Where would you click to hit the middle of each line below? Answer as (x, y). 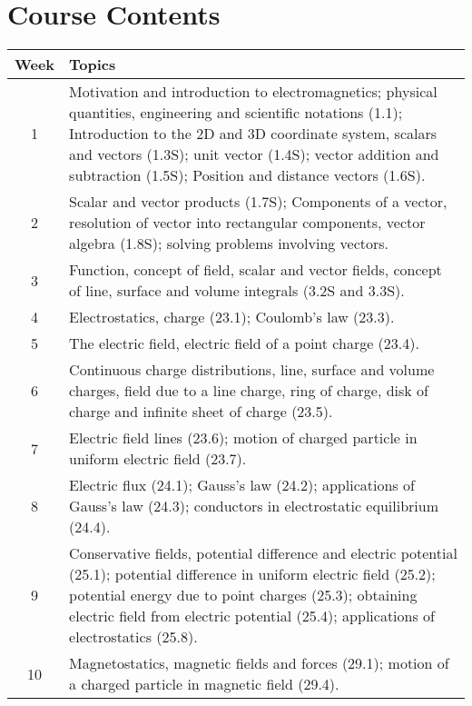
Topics (93, 65)
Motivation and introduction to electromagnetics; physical (253, 92)
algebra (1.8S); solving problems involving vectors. (229, 244)
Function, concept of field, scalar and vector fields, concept (256, 270)
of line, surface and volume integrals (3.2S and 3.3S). (237, 291)
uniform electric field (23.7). (158, 459)
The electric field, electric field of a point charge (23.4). (244, 343)
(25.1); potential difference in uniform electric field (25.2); (252, 574)
